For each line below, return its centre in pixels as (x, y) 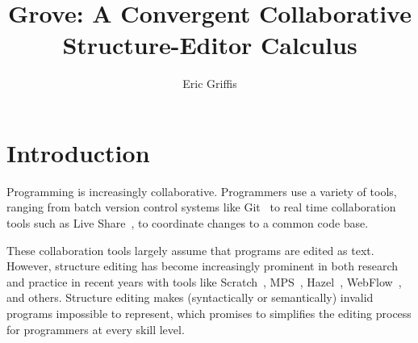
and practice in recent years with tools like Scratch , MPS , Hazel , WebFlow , (204, 281)
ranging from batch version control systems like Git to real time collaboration (201, 207)
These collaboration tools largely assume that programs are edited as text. (190, 250)
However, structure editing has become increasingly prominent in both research (203, 266)
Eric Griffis (210, 84)
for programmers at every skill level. (96, 329)
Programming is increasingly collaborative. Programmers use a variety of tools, (202, 191)
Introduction (78, 152)
